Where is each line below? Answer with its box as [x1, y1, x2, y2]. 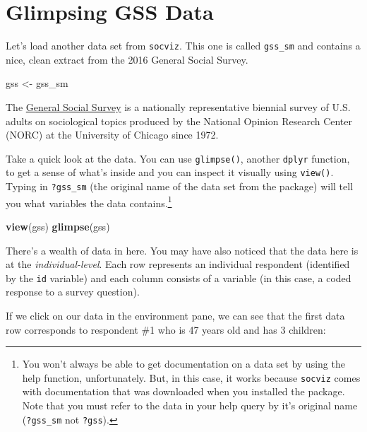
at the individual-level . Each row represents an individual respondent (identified [6, 257, 350, 272]
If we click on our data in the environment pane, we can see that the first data [6, 308, 345, 322]
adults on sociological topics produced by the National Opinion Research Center [6, 113, 353, 128]
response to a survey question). [6, 284, 140, 299]
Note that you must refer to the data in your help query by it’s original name [22, 398, 358, 413]
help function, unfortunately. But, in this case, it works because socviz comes [22, 370, 361, 385]
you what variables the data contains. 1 [6, 193, 172, 210]
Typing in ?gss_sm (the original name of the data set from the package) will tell [6, 179, 354, 194]
